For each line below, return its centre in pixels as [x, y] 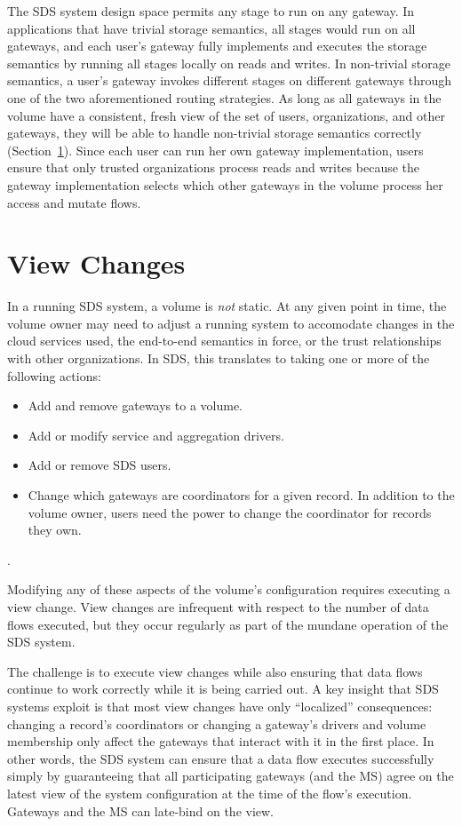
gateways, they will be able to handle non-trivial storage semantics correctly [215, 133]
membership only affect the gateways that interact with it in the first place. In [221, 741]
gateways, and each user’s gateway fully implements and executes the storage [217, 46]
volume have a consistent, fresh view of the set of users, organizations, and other [226, 115]
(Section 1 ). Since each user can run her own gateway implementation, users [215, 150]
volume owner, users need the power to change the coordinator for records [230, 512]
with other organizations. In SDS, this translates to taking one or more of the [219, 358]
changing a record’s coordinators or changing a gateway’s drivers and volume [217, 723]
